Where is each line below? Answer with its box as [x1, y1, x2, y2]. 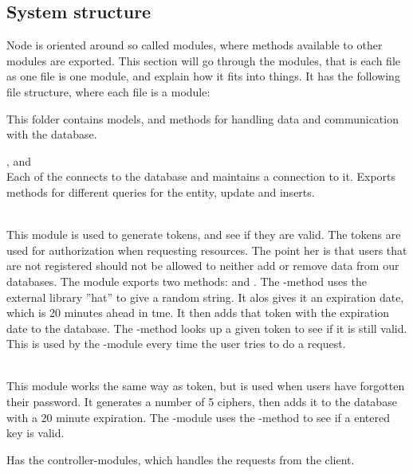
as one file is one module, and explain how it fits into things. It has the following [6, 68, 400, 84]
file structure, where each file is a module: [6, 83, 210, 100]
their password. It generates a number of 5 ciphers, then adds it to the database [6, 393, 397, 410]
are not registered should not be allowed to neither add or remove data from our [6, 257, 399, 274]
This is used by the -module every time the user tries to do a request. [6, 335, 346, 352]
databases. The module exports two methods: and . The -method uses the [6, 272, 367, 289]
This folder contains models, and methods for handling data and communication [6, 110, 399, 127]
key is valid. [6, 424, 65, 441]
